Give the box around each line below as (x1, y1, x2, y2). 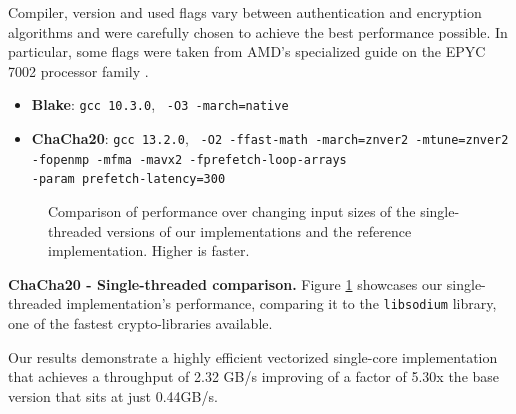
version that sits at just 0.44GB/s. (8, 385, 218, 406)
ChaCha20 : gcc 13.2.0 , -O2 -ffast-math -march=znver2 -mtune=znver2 (31, 128, 509, 149)
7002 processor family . (8, 60, 149, 81)
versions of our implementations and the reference (106, 220, 412, 241)
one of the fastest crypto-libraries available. (8, 313, 273, 334)
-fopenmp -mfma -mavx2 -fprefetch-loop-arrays (31, 152, 347, 167)
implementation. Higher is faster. (48, 240, 250, 261)
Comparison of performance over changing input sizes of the (48, 201, 416, 221)
